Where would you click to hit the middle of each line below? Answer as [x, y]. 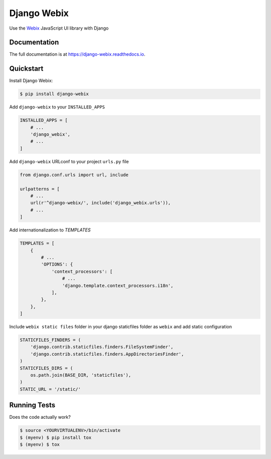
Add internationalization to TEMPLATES [50, 230]
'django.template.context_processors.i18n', [118, 285]
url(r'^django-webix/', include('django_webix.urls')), [101, 203]
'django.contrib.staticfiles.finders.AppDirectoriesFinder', [107, 354]
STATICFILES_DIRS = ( [46, 368]
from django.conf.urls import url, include [74, 175]
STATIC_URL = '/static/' [50, 389]
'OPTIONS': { [57, 264]
